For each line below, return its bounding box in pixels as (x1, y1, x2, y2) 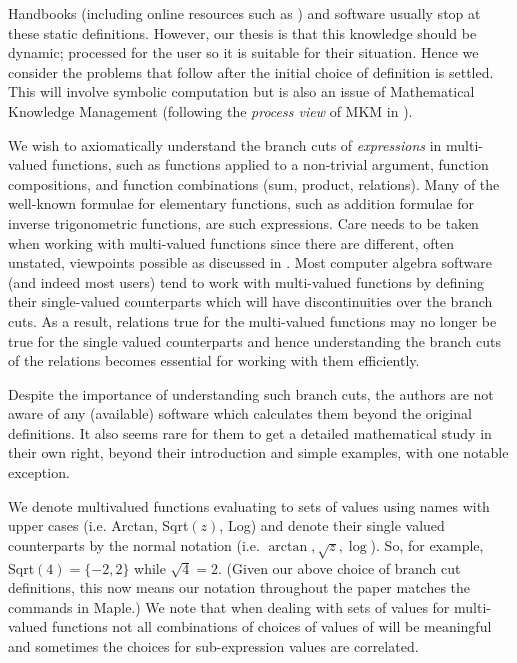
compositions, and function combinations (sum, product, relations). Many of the (8, 173, 500, 194)
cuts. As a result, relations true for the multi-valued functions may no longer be (8, 310, 497, 331)
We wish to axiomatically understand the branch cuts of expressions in (8, 134, 442, 155)
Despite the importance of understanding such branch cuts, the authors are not (8, 383, 494, 404)
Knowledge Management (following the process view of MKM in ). (8, 100, 413, 121)
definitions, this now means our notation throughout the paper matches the (8, 577, 471, 598)
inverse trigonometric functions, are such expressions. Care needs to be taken (8, 212, 479, 233)
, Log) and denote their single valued (219, 515, 445, 536)
